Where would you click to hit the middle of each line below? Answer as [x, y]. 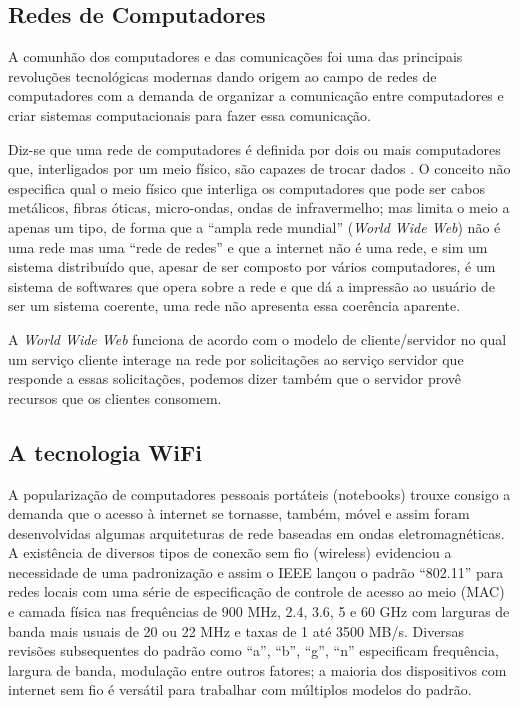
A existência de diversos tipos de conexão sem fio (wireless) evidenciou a [230, 552]
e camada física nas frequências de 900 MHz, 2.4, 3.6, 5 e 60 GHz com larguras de [259, 611]
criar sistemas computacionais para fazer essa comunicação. [190, 114]
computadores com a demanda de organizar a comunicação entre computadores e [256, 95]
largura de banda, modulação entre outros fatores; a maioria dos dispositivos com [257, 669]
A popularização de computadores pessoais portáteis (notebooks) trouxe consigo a [259, 493]
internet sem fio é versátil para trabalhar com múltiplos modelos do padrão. [240, 689]
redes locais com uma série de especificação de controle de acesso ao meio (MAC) [256, 591]
